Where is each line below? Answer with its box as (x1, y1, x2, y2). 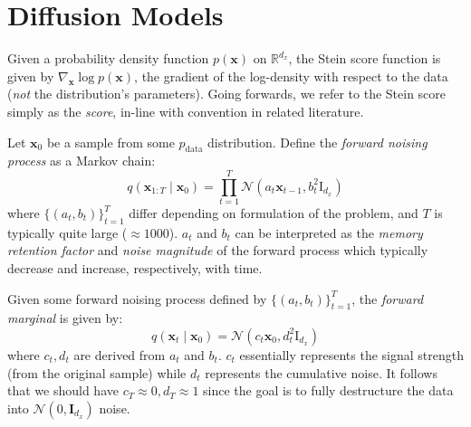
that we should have (7, 381, 119, 400)
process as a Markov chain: (7, 151, 156, 170)
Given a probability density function (7, 49, 209, 68)
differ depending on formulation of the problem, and (129, 204, 418, 223)
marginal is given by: (7, 308, 123, 327)
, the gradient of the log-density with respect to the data (134, 66, 448, 85)
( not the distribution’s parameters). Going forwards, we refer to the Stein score (7, 84, 447, 103)
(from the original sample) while (7, 363, 187, 382)
